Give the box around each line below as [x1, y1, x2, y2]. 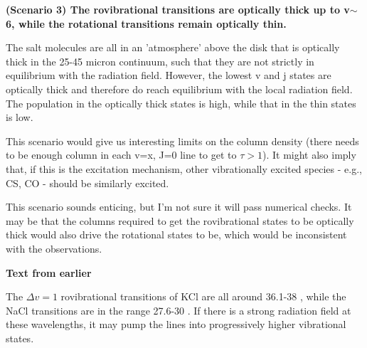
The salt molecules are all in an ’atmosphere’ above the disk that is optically [6, 40, 340, 55]
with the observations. [6, 241, 102, 255]
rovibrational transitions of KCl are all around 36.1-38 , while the [60, 289, 346, 304]
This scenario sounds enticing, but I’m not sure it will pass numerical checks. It [6, 199, 352, 214]
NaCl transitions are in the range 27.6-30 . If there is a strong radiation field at [6, 302, 351, 317]
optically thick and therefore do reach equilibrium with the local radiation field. [6, 81, 353, 96]
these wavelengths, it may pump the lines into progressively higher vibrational [6, 317, 346, 332]
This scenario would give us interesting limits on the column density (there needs [6, 133, 359, 148]
